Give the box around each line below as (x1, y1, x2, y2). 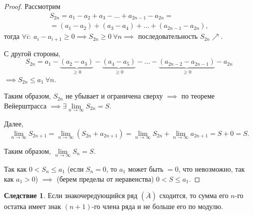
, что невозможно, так (178, 164, 245, 174)
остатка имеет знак (4, 201, 61, 212)
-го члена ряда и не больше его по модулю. (91, 201, 223, 212)
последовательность (138, 31, 198, 41)
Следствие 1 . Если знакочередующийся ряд (4, 190, 138, 201)
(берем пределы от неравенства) (56, 173, 154, 184)
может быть (128, 164, 164, 174)
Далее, (4, 118, 24, 128)
